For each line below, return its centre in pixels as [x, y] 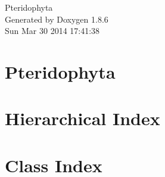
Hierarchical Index [82, 118]
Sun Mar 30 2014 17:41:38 [52, 31]
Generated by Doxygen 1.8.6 [57, 19]
